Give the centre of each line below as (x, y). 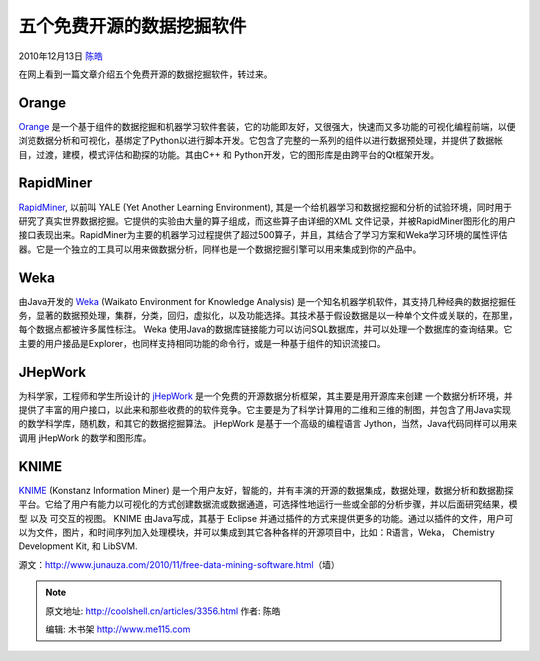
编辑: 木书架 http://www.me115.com (118, 629)
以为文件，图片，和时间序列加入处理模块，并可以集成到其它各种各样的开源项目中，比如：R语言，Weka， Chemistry (256, 532)
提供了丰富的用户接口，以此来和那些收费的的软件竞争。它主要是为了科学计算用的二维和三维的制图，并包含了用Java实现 (265, 410)
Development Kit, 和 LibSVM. (78, 546)
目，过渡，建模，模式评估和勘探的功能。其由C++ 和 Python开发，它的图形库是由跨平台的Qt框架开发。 (229, 154)
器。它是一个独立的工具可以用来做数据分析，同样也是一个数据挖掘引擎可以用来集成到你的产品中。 (220, 249)
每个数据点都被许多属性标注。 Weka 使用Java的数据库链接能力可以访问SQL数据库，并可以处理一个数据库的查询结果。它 (265, 329)
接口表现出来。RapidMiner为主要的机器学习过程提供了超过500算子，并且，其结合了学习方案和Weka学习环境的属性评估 (263, 235)
